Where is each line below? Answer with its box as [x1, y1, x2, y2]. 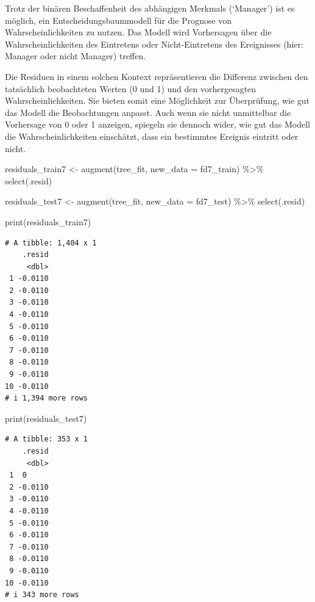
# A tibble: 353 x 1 [5, 435, 88, 444]
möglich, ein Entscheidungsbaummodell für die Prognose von [5, 13, 232, 26]
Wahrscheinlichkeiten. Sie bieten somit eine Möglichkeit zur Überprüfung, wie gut [5, 94, 310, 107]
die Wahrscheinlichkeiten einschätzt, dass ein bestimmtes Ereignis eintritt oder [5, 129, 299, 142]
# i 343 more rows [5, 590, 79, 600]
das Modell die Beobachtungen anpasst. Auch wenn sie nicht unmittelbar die [5, 106, 291, 118]
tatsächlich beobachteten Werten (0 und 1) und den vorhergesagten [5, 82, 257, 95]
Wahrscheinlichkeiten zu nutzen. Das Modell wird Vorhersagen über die [5, 26, 272, 38]
